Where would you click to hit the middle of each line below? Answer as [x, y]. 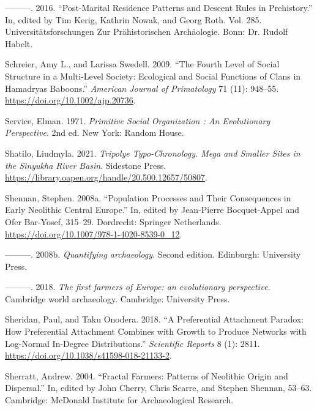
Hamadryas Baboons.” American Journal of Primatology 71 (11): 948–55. [142, 88]
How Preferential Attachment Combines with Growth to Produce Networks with [156, 331]
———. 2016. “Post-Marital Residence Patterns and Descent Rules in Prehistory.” [159, 7]
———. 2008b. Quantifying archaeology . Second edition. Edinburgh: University [153, 254]
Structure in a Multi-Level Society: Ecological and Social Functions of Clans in [153, 76]
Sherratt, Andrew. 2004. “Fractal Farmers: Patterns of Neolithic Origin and [147, 375]
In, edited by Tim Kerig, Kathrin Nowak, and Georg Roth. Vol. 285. [133, 19]
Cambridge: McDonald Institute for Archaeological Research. [119, 400]
